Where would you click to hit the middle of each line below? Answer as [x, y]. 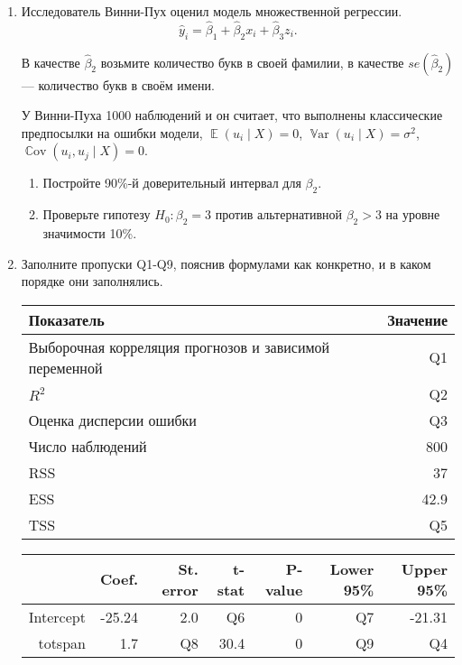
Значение [417, 319]
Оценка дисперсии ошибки [112, 420]
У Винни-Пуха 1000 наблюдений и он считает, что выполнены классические [232, 115]
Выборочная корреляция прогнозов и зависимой [179, 346]
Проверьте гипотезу [97, 214]
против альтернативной [279, 214]
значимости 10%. [90, 232]
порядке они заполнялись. [92, 281]
